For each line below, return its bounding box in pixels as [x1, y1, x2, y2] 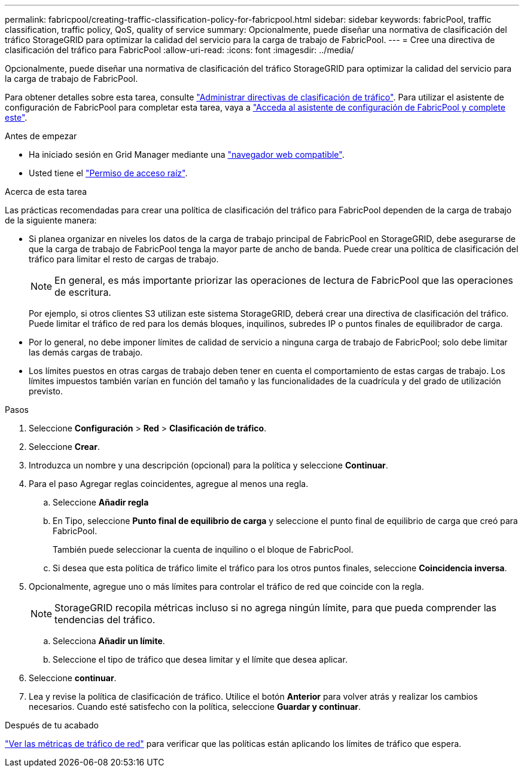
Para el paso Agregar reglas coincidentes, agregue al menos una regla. [29, 479, 309, 489]
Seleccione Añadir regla [53, 497, 149, 507]
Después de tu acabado [5, 720, 99, 730]
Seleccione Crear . [29, 442, 100, 452]
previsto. [29, 386, 63, 396]
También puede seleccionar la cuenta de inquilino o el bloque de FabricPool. [53, 544, 354, 555]
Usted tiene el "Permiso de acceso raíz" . [29, 168, 188, 178]
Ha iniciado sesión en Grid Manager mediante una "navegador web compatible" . [29, 149, 345, 160]
